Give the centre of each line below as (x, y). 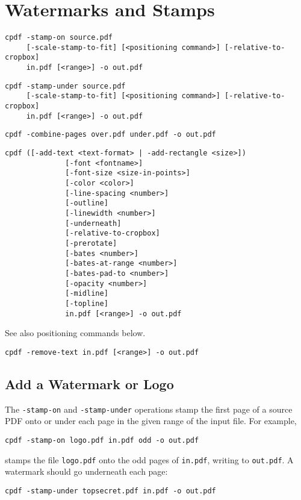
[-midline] (87, 294)
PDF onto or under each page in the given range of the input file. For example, (151, 421)
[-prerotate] (91, 243)
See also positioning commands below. (75, 333)
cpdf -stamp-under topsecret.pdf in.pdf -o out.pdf (110, 491)
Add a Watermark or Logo (89, 383)
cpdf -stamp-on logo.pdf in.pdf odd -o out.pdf (102, 440)
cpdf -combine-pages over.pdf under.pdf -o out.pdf (110, 135)
